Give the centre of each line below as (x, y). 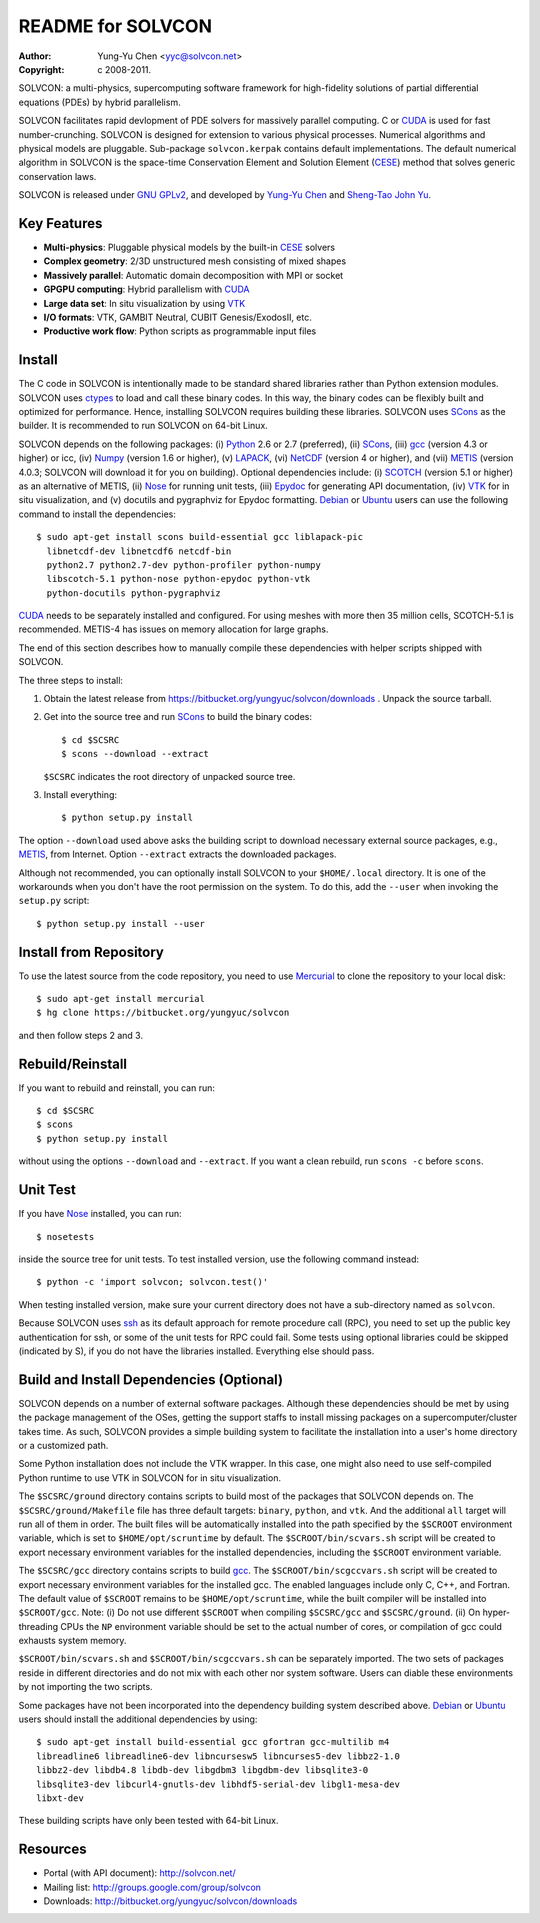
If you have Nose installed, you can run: (100, 1214)
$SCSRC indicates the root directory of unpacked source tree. (169, 776)
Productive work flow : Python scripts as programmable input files (180, 331)
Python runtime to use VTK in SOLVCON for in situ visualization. (150, 1477)
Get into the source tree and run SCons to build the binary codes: (178, 717)
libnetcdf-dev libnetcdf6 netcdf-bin (139, 551)
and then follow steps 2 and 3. (81, 1035)
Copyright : (41, 69)
